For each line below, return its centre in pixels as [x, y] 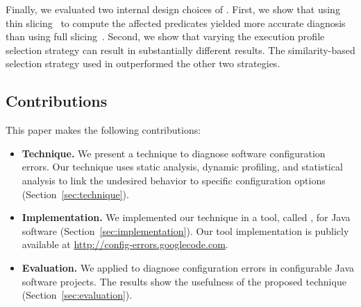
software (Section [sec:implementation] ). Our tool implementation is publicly [185, 230]
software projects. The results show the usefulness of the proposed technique [184, 281]
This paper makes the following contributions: [103, 130]
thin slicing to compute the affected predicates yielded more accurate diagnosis [176, 23]
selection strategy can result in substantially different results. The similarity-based [180, 50]
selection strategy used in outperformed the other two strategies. [143, 63]
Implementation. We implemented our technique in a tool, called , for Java [186, 217]
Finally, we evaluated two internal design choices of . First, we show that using [173, 9]
